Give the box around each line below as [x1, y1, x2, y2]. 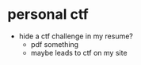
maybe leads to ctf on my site [30, 48, 128, 57]
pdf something [30, 39, 79, 49]
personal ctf [7, 5, 89, 23]
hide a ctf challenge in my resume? [18, 31, 134, 41]
